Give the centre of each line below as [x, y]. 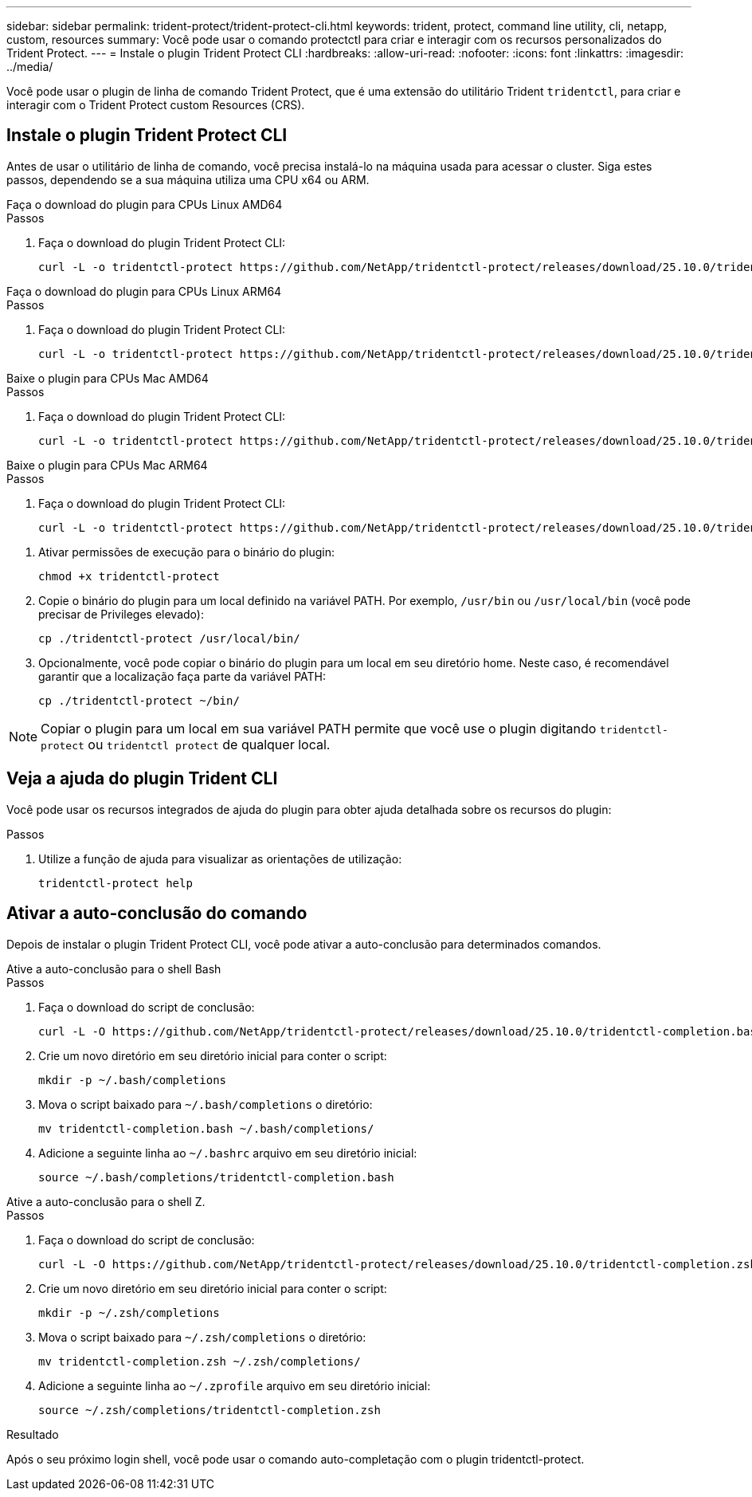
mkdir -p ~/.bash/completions [133, 1080]
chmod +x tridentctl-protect [129, 576]
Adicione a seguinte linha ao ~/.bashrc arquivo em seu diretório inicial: [228, 1153]
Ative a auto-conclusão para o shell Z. [106, 1201]
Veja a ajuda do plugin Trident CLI [142, 779]
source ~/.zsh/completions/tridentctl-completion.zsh [210, 1410]
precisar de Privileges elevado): [121, 614]
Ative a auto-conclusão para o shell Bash [114, 969]
